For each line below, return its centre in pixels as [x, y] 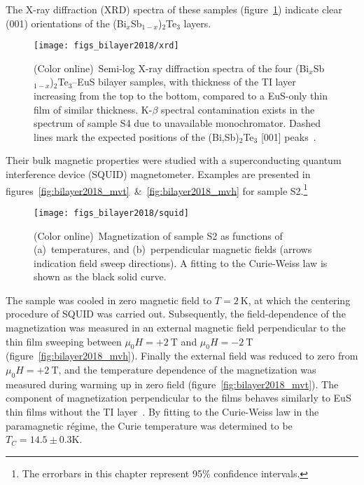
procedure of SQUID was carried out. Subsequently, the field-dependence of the [176, 314]
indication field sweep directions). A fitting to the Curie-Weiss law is [181, 262]
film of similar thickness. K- [93, 109]
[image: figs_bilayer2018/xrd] [106, 46]
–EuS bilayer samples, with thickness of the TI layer [184, 82]
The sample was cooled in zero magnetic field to [109, 300]
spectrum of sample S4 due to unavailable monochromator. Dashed [177, 123]
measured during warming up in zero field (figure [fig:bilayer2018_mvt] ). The [172, 384]
